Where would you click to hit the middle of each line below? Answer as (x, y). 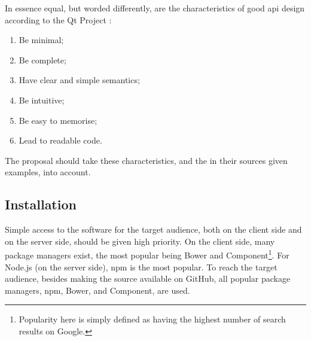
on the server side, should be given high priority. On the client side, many (140, 241)
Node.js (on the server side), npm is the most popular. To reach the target (141, 267)
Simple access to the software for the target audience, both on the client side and (153, 229)
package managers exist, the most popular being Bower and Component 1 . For (147, 254)
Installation (41, 204)
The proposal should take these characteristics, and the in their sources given (146, 160)
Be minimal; (41, 40)
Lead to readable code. (60, 140)
